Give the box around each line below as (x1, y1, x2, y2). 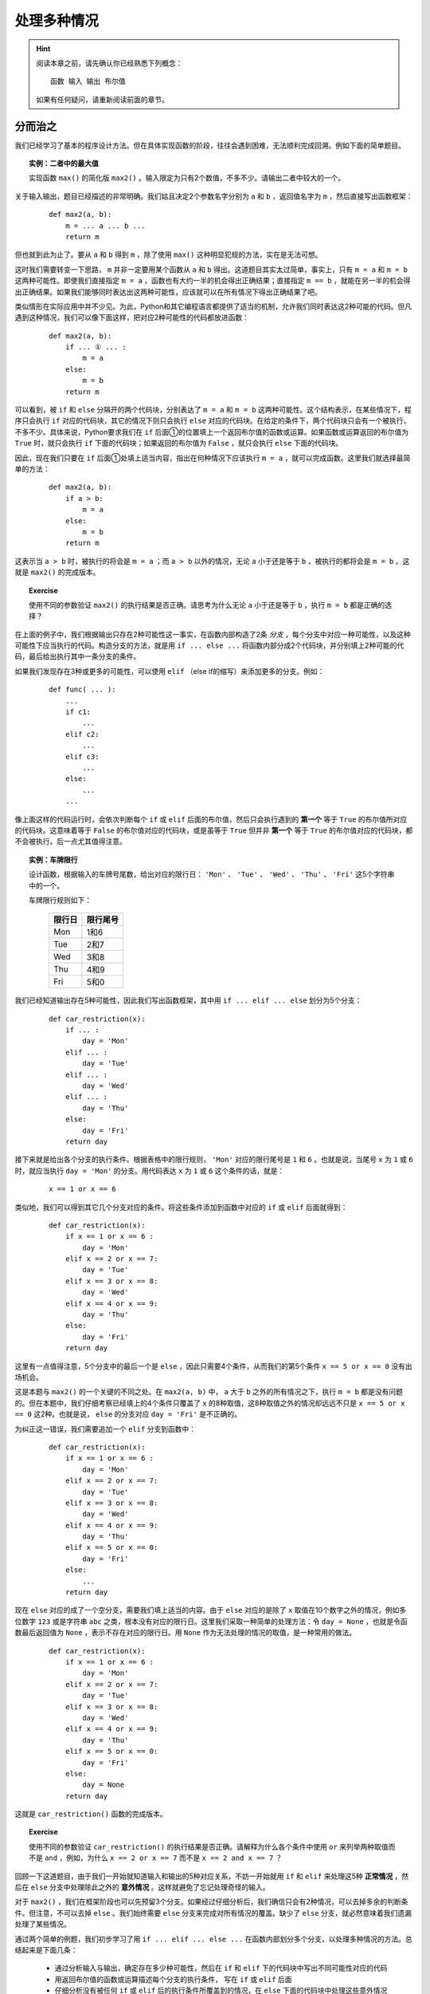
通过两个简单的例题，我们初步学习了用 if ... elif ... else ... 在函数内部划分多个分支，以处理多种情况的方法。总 (14, 1934, 413, 1944)
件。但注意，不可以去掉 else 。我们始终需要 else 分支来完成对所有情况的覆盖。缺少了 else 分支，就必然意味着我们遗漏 (14, 1908, 412, 1917)
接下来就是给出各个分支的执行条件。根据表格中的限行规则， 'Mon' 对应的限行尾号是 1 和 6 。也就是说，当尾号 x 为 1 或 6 (14, 1155, 413, 1164)
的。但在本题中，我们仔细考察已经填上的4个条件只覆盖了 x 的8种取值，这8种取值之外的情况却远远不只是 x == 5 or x (14, 1398, 405, 1408)
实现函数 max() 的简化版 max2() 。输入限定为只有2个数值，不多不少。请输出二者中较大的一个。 (29, 173, 346, 183)
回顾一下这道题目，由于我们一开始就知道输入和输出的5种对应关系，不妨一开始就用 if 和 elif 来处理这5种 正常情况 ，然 (14, 1871, 409, 1881)
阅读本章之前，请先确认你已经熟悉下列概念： (36, 58, 183, 68)
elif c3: (64, 752, 100, 761)
